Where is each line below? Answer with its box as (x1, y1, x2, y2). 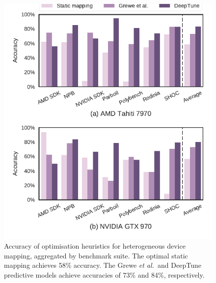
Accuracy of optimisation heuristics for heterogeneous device (4, 241, 186, 251)
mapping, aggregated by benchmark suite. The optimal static (4, 250, 188, 260)
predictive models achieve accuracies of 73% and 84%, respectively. (4, 269, 205, 280)
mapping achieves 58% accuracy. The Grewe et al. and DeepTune (4, 260, 201, 270)
